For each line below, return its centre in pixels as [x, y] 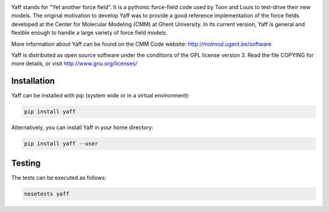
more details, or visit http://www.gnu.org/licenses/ [74, 63]
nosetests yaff [47, 194]
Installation [33, 81]
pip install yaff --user [61, 144]
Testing [26, 163]
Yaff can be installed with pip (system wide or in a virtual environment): [101, 96]
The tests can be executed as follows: [59, 177]
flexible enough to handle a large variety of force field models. [89, 33]
